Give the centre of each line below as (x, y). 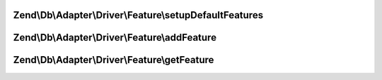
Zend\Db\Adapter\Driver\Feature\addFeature (115, 38)
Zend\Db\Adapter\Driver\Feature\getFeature (114, 60)
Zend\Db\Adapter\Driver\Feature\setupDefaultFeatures (138, 15)
